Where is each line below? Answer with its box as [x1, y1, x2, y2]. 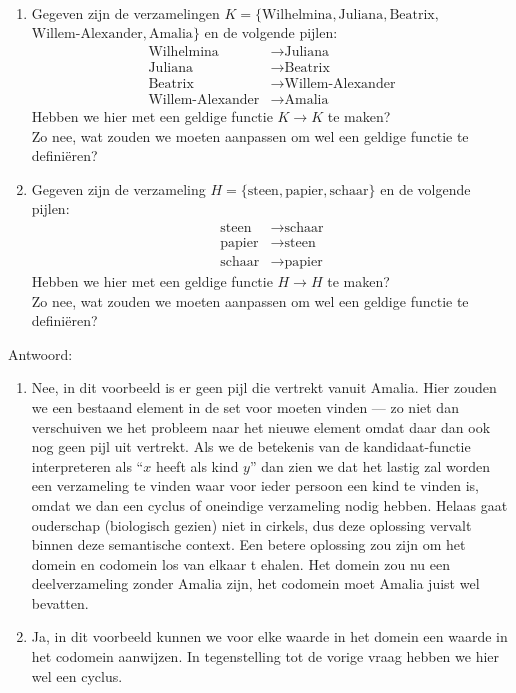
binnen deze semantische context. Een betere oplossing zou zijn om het [31, 534, 466, 555]
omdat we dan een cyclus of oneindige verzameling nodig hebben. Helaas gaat [31, 494, 508, 515]
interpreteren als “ [31, 455, 144, 476]
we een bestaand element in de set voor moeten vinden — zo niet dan [31, 396, 459, 417]
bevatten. [31, 592, 89, 613]
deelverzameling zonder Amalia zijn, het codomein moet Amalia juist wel [31, 573, 480, 594]
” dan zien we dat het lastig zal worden [249, 455, 490, 476]
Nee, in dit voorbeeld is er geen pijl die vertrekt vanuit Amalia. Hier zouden [31, 377, 497, 398]
